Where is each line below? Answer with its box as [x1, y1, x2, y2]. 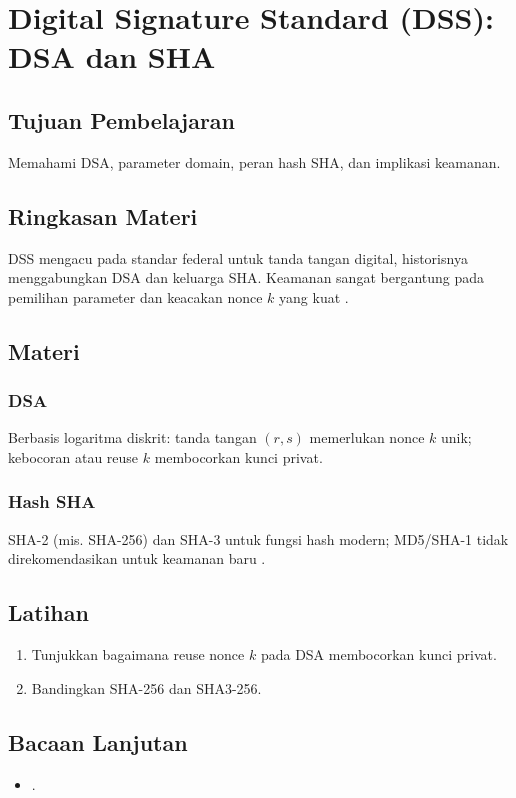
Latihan [8, 597, 89, 628]
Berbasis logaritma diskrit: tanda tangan [8, 427, 257, 448]
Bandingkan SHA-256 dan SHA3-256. [31, 677, 262, 698]
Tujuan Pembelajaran [8, 104, 236, 135]
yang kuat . [279, 286, 349, 307]
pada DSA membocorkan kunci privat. [260, 644, 497, 665]
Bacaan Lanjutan [8, 726, 188, 757]
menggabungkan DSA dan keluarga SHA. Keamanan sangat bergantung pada [8, 267, 485, 288]
